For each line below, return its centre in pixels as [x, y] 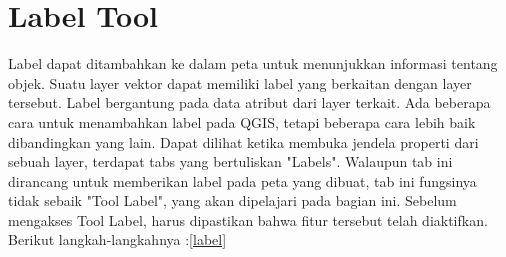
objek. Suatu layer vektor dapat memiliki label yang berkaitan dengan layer [240, 82]
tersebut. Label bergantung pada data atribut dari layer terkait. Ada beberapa [249, 102]
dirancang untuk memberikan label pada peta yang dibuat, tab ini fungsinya [242, 180]
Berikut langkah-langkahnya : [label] [117, 239]
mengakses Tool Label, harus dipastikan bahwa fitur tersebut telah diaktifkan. [248, 219]
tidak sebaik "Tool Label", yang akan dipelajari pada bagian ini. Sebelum [232, 200]
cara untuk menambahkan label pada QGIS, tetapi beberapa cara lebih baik [242, 121]
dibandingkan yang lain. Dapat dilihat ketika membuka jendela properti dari [243, 141]
